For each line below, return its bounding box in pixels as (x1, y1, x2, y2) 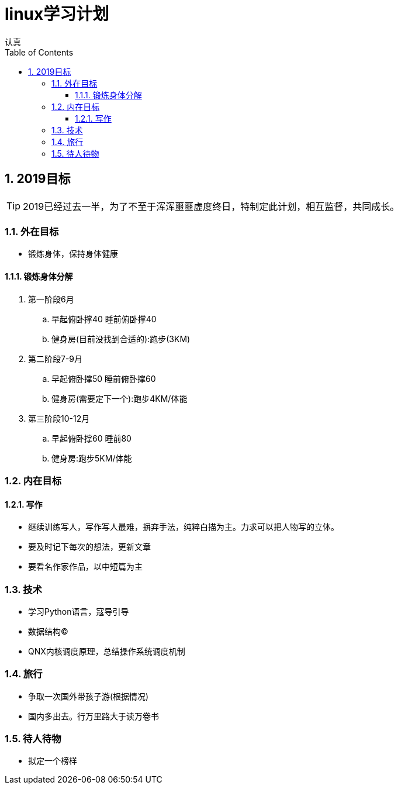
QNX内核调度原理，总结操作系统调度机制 (28, 646, 185, 656)
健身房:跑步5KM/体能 (51, 453, 132, 463)
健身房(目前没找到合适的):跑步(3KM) (51, 333, 191, 344)
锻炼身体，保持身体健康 (28, 249, 118, 259)
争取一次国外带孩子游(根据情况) (28, 691, 149, 701)
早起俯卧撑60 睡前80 (51, 433, 131, 443)
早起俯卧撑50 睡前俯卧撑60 (51, 373, 156, 384)
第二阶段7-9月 (28, 353, 83, 364)
